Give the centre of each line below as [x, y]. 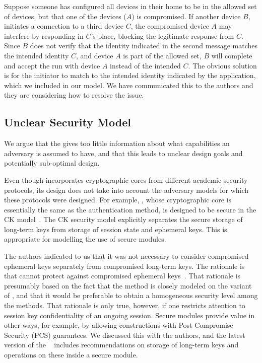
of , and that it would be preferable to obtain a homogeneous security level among [131, 295]
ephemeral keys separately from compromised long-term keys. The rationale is [124, 266]
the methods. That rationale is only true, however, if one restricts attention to [125, 305]
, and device [95, 55]
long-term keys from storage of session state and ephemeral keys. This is [116, 229]
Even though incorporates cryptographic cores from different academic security [126, 179]
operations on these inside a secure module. [71, 355]
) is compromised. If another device [186, 16]
